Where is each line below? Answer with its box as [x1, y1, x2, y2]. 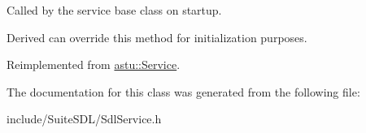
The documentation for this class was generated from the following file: [7, 83, 360, 100]
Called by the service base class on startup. [7, 2, 222, 18]
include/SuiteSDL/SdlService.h [7, 110, 162, 127]
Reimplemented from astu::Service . [7, 56, 181, 73]
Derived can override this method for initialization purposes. [7, 28, 307, 45]
